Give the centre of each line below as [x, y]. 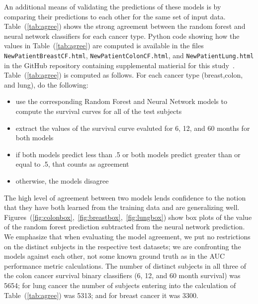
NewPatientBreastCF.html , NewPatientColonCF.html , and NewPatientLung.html [129, 55]
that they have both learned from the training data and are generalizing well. [122, 207]
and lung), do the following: [46, 84]
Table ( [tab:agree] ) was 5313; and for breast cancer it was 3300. [101, 295]
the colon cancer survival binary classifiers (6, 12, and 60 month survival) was [122, 275]
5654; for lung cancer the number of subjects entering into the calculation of [120, 285]
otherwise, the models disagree [62, 180]
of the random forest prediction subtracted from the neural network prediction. [125, 227]
